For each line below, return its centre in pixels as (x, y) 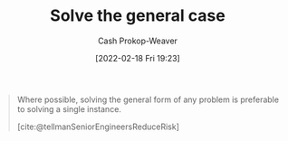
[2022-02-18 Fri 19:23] (138, 58)
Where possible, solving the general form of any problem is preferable (148, 99)
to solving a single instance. (69, 108)
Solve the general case (138, 16)
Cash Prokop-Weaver (138, 41)
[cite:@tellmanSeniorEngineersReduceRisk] (98, 127)
